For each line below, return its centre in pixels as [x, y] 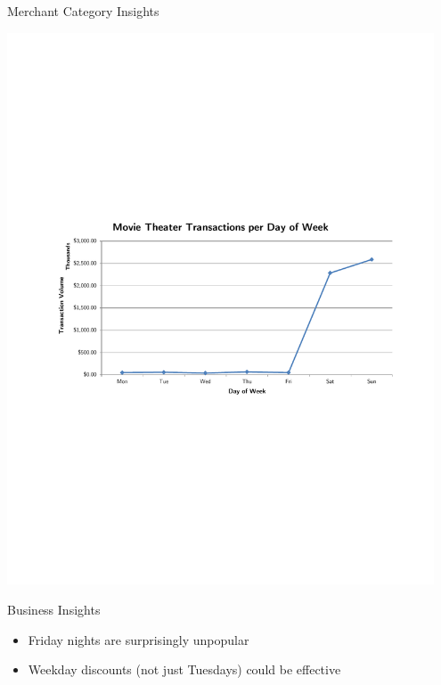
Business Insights [54, 610]
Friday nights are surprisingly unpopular [139, 639]
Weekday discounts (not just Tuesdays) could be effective [184, 669]
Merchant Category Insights [83, 11]
